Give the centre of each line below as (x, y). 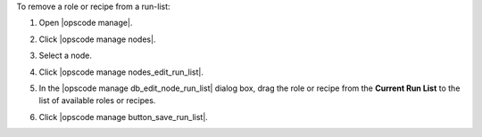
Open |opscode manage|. (86, 23)
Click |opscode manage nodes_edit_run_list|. (121, 72)
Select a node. (66, 56)
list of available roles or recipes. (97, 101)
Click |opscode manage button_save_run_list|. (124, 117)
